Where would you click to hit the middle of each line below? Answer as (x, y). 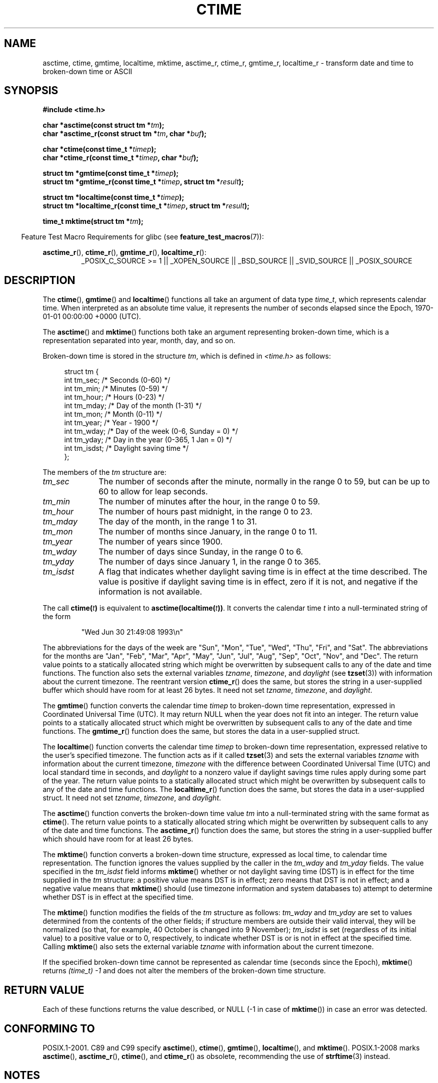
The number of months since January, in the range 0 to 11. (208, 532)
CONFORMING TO (49, 1028)
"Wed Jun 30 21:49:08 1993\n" (132, 632)
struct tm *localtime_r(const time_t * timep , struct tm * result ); (146, 206)
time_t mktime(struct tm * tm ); (93, 221)
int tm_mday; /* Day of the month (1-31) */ (133, 406)
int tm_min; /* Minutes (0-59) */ (116, 389)
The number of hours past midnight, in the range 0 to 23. (205, 512)
